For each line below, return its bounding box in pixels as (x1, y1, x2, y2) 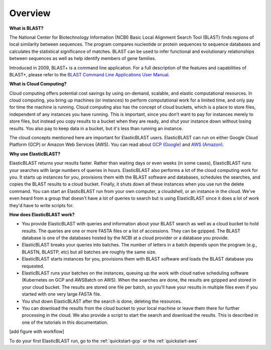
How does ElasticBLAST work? (9, 211, 75, 217)
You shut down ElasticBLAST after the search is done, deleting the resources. (22, 298, 182, 304)
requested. (22, 263, 45, 269)
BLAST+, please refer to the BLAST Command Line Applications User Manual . (9, 71, 170, 77)
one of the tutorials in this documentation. (22, 319, 108, 325)
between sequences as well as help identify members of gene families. (9, 55, 157, 61)
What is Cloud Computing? (9, 81, 67, 87)
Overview (9, 8, 51, 19)
